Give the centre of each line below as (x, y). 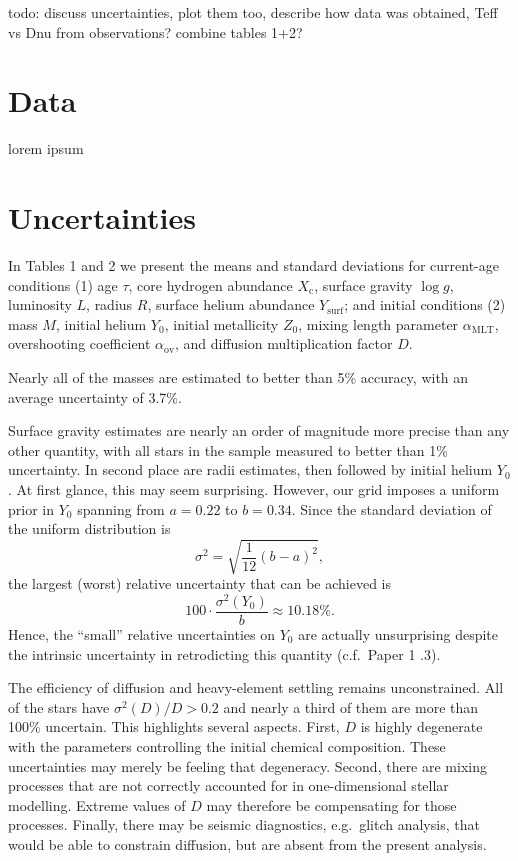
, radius (109, 304)
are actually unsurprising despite (398, 634)
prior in (31, 508)
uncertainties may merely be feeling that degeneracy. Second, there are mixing (247, 765)
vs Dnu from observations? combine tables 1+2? (155, 31)
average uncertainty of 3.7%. (95, 396)
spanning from (121, 508)
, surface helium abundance (231, 304)
